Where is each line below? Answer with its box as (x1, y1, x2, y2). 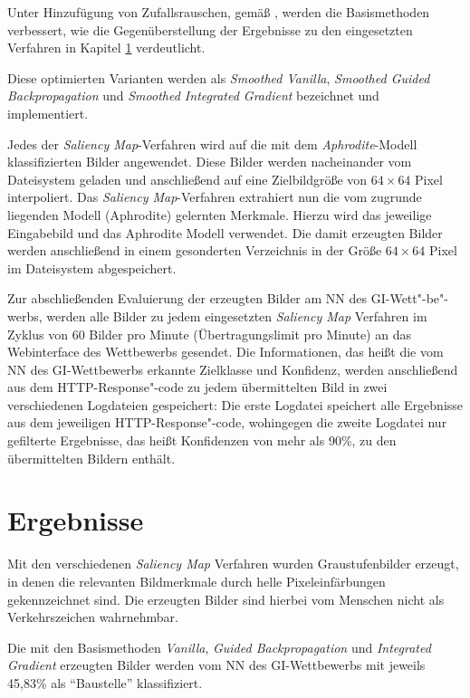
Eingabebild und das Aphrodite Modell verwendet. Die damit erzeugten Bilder (7, 223, 443, 242)
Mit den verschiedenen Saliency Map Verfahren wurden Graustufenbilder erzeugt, (7, 554, 459, 573)
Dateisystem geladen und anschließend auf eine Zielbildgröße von (7, 169, 368, 188)
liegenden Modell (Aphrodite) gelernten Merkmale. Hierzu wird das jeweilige (7, 205, 432, 224)
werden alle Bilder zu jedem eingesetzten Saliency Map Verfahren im (46, 306, 427, 325)
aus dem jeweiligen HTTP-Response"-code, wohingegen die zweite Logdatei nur (7, 413, 447, 432)
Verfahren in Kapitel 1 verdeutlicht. (7, 38, 206, 57)
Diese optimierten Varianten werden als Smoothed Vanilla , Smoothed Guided (7, 68, 430, 87)
